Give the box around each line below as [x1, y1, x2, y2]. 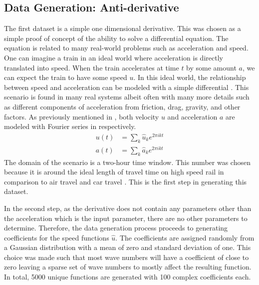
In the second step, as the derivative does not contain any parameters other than [4, 202, 252, 213]
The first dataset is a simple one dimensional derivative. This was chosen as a [4, 23, 241, 33]
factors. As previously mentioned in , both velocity [4, 111, 159, 121]
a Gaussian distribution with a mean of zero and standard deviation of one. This [4, 242, 251, 252]
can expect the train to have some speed [4, 72, 127, 82]
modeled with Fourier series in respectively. [4, 121, 136, 131]
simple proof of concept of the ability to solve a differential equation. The [4, 32, 229, 43]
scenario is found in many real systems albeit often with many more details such [4, 91, 250, 102]
